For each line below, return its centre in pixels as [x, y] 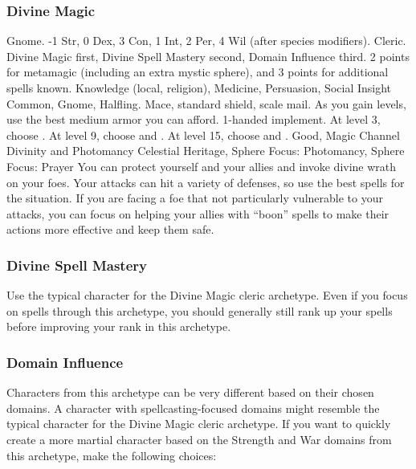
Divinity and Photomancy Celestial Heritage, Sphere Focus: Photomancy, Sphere [206, 151]
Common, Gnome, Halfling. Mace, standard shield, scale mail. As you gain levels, [206, 103]
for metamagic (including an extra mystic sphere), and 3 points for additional [198, 72]
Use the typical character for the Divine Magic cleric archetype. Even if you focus [207, 295]
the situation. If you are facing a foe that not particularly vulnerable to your [195, 198]
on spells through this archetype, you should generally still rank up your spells [200, 310]
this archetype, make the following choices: [112, 455]
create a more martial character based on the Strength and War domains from [199, 439]
